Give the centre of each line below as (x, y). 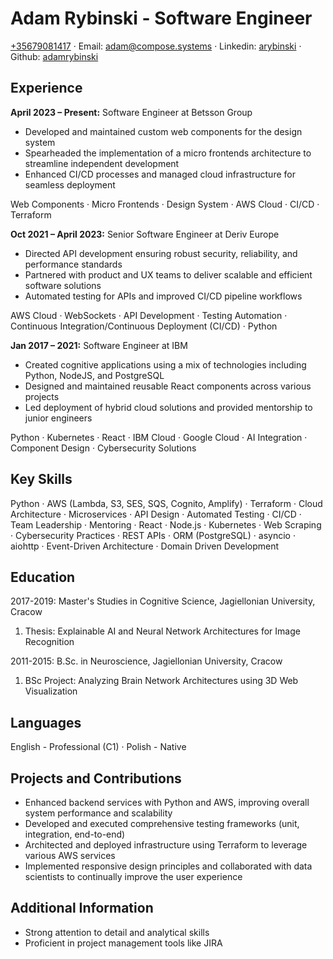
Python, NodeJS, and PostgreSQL (94, 375)
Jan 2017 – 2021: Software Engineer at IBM (99, 345)
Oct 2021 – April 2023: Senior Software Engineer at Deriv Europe (145, 234)
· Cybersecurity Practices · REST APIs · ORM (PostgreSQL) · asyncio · (153, 535)
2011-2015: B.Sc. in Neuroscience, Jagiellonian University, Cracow (146, 661)
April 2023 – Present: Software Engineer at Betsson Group (131, 112)
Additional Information (82, 908)
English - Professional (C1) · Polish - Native (98, 747)
